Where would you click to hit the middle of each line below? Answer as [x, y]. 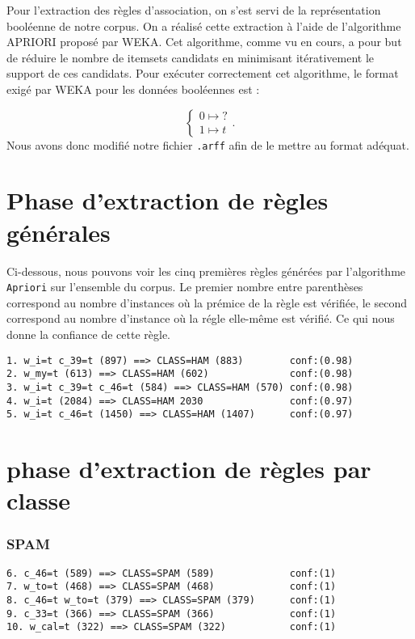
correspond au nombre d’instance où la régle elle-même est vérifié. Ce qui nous [201, 318]
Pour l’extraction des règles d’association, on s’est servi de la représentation [194, 10]
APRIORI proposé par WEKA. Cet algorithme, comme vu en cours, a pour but [204, 42]
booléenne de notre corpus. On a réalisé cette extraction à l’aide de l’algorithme [204, 25]
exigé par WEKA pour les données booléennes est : [133, 89]
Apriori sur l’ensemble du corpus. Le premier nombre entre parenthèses [185, 287]
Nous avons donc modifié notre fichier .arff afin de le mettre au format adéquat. [208, 144]
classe [39, 500]
